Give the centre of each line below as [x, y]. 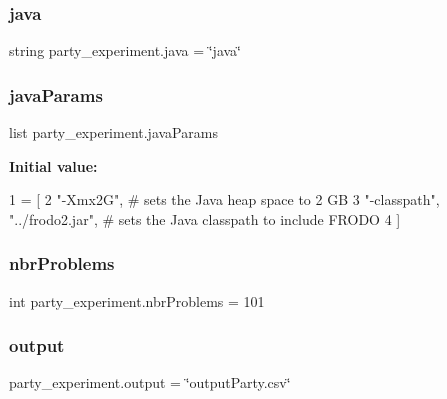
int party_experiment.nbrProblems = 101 [137, 300]
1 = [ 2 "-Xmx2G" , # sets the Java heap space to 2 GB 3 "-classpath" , [224, 199]
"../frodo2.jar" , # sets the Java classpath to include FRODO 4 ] [205, 218]
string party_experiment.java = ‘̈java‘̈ [125, 50]
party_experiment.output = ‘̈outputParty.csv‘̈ [150, 382]
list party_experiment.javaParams [113, 132]
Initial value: [53, 165]
